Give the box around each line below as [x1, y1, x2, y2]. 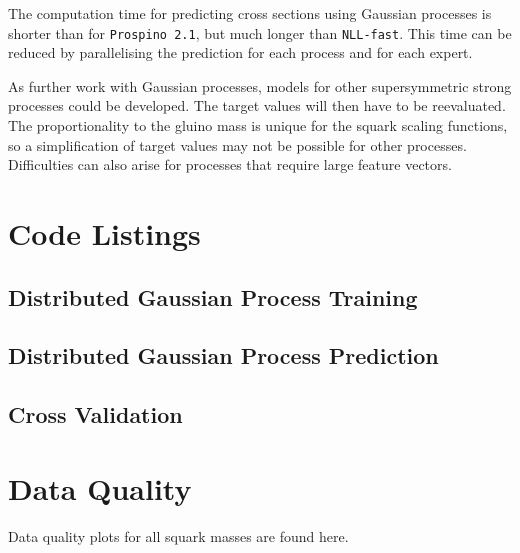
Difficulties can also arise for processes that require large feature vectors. [8, 154, 452, 175]
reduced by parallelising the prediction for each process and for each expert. [8, 42, 473, 63]
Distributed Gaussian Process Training [8, 281, 418, 312]
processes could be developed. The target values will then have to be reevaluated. [8, 95, 506, 116]
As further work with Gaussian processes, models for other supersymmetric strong [8, 75, 512, 96]
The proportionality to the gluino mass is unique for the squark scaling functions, [8, 115, 508, 136]
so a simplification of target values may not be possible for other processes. [8, 134, 467, 155]
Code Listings [8, 213, 201, 253]
